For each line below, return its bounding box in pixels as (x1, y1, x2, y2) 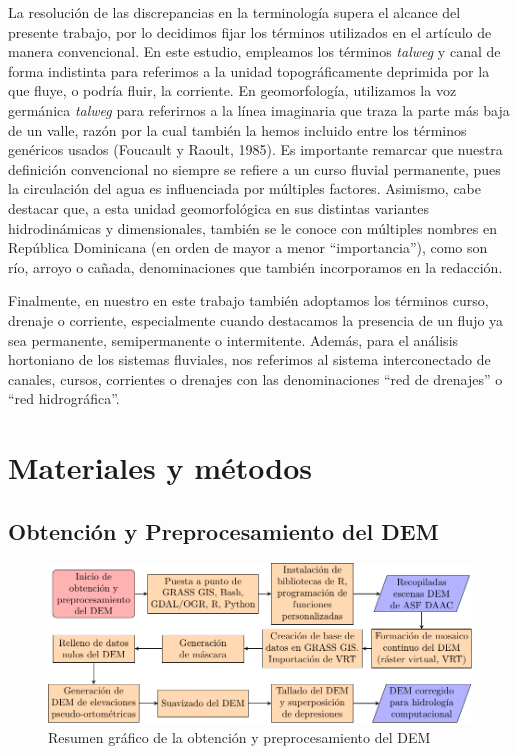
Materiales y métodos (8, 447, 312, 488)
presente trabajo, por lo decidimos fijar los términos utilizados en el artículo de (8, 21, 492, 42)
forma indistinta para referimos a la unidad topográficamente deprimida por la (8, 60, 490, 81)
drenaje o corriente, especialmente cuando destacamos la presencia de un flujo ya (8, 309, 504, 330)
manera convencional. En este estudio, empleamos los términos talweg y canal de (8, 41, 501, 62)
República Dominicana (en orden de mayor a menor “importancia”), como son (8, 237, 488, 258)
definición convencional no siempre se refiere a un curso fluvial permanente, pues (8, 158, 501, 179)
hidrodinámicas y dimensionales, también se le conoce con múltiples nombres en (8, 217, 497, 238)
